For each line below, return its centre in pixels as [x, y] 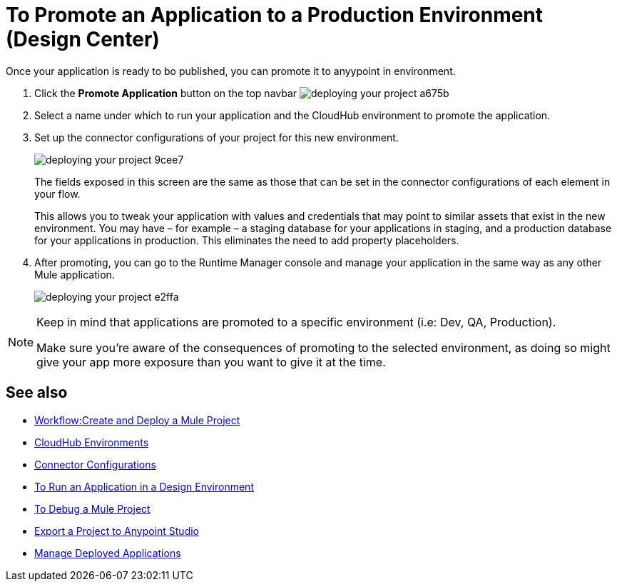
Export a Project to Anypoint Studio [117, 531]
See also [37, 393]
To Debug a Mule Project [92, 508]
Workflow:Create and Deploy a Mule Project [137, 420]
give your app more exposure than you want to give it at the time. [211, 362]
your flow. [57, 194]
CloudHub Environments [92, 442]
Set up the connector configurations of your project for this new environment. [216, 137]
